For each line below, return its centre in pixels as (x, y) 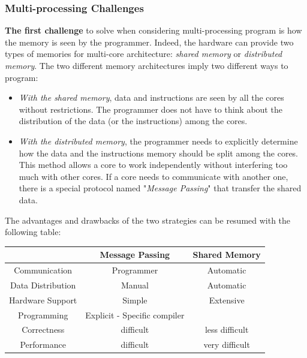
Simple (135, 300)
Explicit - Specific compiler (135, 315)
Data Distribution (43, 285)
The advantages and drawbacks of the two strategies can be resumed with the (148, 220)
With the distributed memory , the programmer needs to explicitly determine (158, 141)
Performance (43, 345)
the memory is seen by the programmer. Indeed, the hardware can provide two (149, 42)
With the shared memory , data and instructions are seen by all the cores (151, 97)
